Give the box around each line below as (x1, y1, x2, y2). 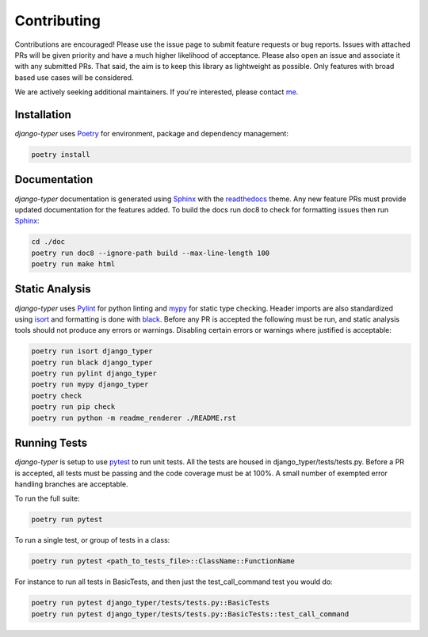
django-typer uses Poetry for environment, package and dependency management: (14, 129, 289, 139)
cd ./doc (31, 238, 66, 246)
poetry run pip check (31, 402, 116, 411)
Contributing (14, 12, 101, 29)
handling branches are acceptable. (14, 479, 128, 489)
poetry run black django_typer (31, 357, 154, 367)
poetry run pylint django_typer (31, 369, 158, 378)
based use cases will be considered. (14, 72, 134, 82)
